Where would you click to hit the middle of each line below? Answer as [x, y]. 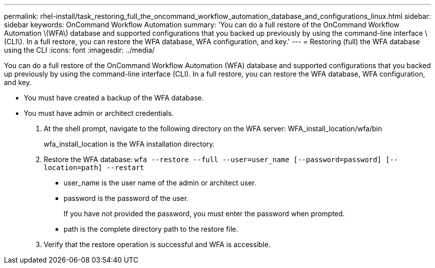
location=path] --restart [94, 168]
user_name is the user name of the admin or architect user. [160, 183]
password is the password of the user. [126, 198]
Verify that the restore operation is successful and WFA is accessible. [157, 244]
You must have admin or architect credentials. [99, 113]
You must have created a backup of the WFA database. [114, 98]
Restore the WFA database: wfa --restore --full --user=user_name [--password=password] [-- [221, 159]
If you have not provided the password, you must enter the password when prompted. [204, 214]
